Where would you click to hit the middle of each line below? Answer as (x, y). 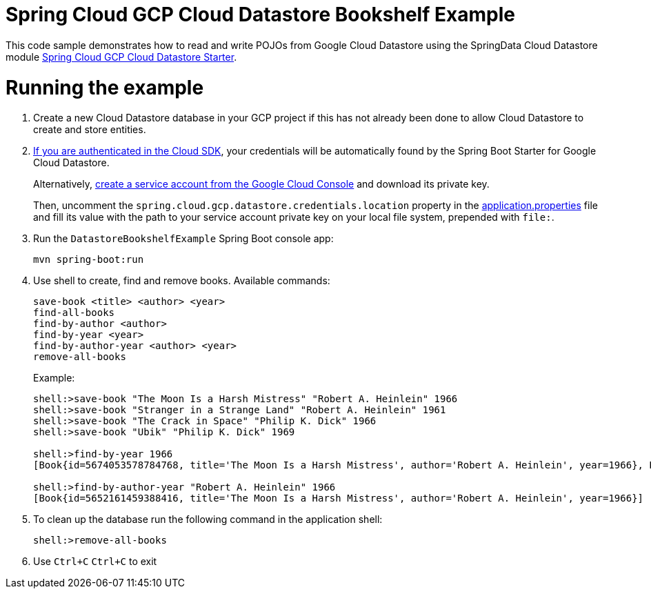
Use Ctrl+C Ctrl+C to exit (95, 562)
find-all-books (74, 313)
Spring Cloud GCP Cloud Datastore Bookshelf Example (260, 14)
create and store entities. (90, 130)
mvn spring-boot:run (89, 260)
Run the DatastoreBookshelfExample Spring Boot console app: (183, 239)
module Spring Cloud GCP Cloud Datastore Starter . (121, 57)
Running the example (105, 87)
